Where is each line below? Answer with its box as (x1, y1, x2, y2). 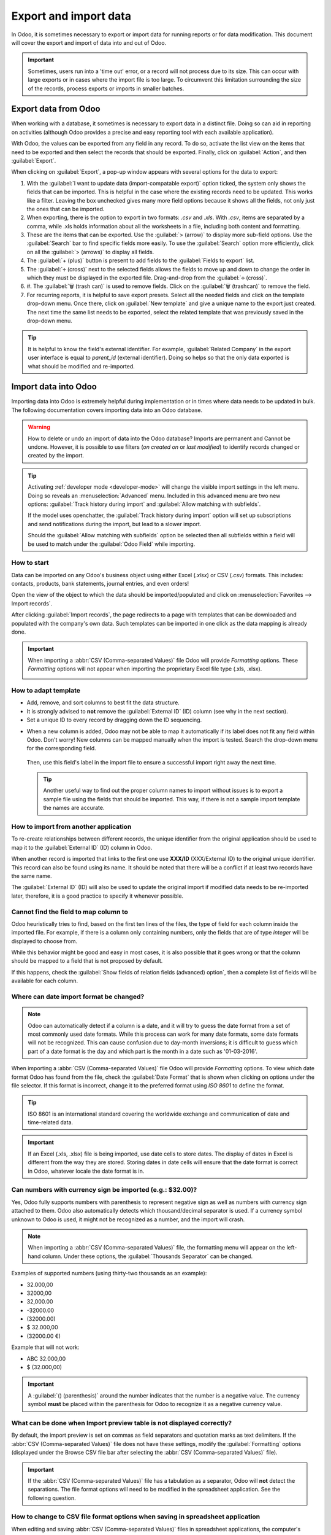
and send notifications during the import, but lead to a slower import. (28, 520, 202, 527)
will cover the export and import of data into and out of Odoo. (11, 39, 167, 46)
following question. (28, 1494, 76, 1501)
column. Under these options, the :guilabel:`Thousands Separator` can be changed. (42, 1253, 253, 1260)
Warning (28, 424, 50, 431)
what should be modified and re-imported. (28, 362, 135, 370)
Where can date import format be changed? (11, 992, 145, 1001)
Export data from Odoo (11, 104, 101, 114)
